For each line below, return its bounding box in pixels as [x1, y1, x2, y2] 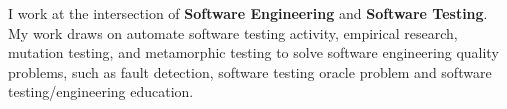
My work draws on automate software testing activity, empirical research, [8, 22, 458, 43]
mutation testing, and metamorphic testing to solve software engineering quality [8, 42, 499, 63]
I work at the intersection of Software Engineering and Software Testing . [8, 3, 488, 23]
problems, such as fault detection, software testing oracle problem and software [8, 61, 492, 82]
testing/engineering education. [8, 81, 194, 102]
